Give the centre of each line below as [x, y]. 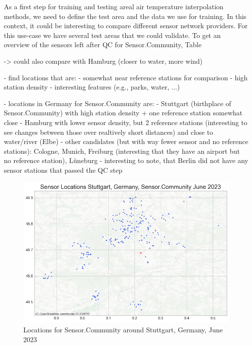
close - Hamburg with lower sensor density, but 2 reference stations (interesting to [126, 122]
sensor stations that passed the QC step [63, 170]
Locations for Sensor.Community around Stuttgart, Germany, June [123, 330]
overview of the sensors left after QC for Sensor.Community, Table [103, 45]
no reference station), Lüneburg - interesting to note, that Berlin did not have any [126, 160]
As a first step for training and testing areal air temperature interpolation [114, 6]
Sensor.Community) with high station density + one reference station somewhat [123, 113]
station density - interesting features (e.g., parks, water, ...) [92, 87]
